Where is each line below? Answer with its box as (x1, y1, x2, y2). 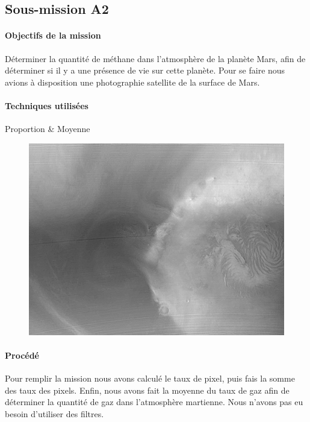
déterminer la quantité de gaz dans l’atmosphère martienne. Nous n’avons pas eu (5, 395, 303, 408)
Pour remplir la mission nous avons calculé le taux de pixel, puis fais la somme (5, 372, 295, 385)
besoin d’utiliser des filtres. (5, 407, 104, 420)
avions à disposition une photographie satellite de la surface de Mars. (5, 75, 260, 88)
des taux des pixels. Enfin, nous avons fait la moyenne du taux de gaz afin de (5, 383, 290, 396)
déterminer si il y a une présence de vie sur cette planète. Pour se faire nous (5, 64, 285, 77)
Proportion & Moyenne (5, 122, 90, 135)
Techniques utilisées (5, 99, 88, 112)
